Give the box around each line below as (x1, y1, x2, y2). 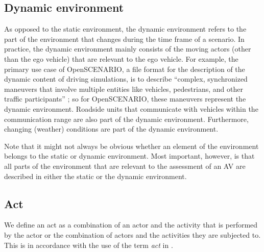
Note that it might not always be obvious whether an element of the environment (4, 140, 259, 151)
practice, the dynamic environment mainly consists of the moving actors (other (4, 43, 251, 54)
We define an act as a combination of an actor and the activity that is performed (4, 219, 258, 230)
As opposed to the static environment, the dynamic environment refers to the (4, 23, 247, 34)
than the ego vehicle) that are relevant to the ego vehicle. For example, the (4, 53, 238, 64)
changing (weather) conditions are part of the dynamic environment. (4, 123, 219, 134)
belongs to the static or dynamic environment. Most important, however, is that (4, 150, 255, 161)
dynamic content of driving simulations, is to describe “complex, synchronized (4, 73, 248, 84)
